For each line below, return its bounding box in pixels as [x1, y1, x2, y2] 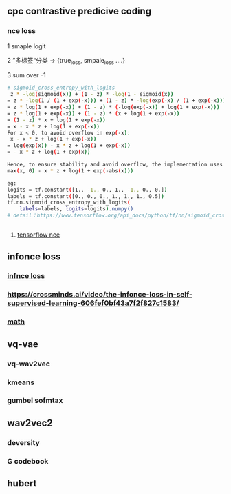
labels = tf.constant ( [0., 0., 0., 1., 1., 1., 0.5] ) [7, 192, 165, 199]
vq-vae [7, 338, 39, 350]
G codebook [7, 456, 49, 466]
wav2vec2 [7, 417, 53, 428]
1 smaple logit [7, 41, 46, 50]
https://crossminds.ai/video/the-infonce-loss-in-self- [7, 290, 192, 299]
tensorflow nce [16, 230, 60, 239]
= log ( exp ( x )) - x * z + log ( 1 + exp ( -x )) [7, 142, 131, 149]
